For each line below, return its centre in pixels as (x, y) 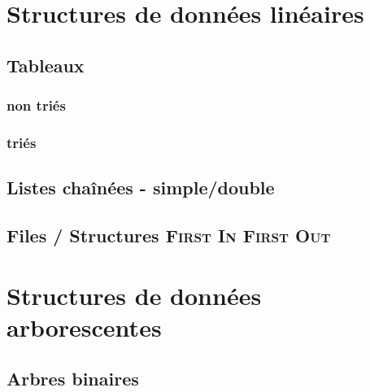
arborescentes (84, 327)
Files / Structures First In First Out (169, 235)
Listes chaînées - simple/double (141, 187)
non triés (36, 105)
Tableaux (46, 65)
